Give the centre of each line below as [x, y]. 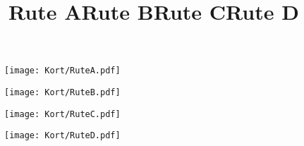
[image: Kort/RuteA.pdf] [62, 71]
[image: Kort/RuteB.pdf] [62, 93]
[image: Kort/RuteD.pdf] [62, 136]
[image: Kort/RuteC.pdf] [62, 114]
